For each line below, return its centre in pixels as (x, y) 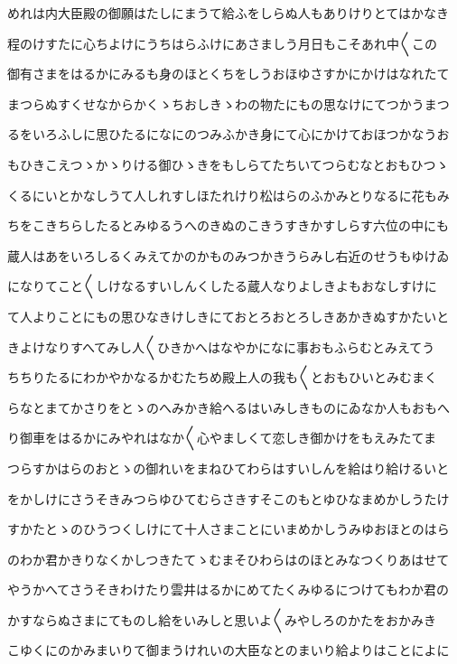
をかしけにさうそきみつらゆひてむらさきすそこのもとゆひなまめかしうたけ (228, 498)
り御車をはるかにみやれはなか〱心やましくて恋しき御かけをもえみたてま (222, 438)
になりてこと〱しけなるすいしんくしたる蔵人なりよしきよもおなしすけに (222, 286)
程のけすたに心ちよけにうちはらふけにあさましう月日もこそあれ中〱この (222, 43)
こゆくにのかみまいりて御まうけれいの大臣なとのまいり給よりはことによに (228, 650)
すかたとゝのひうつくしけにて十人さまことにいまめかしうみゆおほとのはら (228, 529)
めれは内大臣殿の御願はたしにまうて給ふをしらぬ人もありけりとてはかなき (228, 13)
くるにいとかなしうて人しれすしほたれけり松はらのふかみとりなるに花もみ (228, 195)
